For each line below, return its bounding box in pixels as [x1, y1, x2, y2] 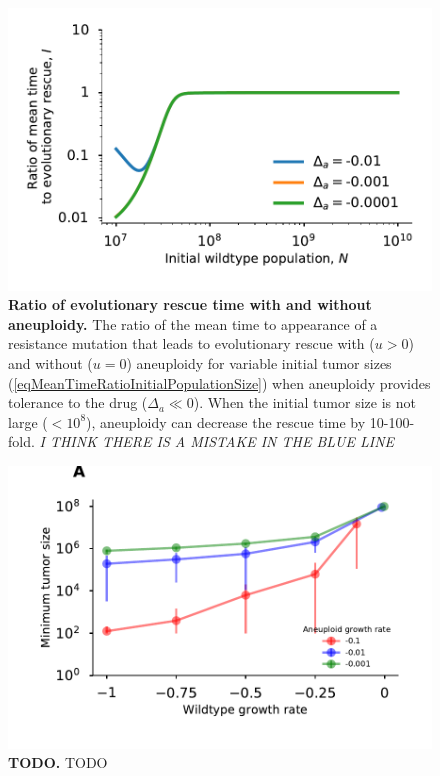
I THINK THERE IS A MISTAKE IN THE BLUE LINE [39, 431, 395, 452]
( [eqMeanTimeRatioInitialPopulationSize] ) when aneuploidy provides [8, 372, 431, 393]
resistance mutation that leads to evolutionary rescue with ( [8, 333, 375, 354]
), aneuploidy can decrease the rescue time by [86, 411, 366, 432]
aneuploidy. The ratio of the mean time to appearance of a [8, 313, 378, 334]
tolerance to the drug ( [8, 392, 148, 413]
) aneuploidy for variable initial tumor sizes [126, 353, 392, 374]
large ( [8, 411, 48, 432]
